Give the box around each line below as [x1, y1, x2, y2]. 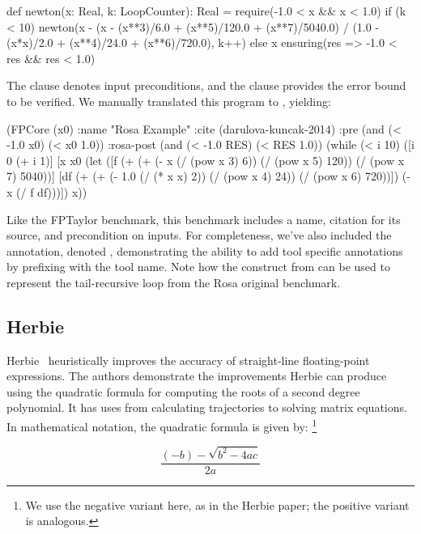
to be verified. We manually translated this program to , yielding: [6, 92, 331, 109]
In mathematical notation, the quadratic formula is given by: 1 [6, 416, 317, 434]
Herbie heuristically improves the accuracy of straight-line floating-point [6, 351, 370, 368]
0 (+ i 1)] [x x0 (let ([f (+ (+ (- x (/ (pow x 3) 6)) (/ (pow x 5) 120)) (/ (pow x [6, 151, 405, 168]
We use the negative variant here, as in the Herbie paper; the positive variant [25, 496, 410, 513]
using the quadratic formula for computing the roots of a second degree [6, 383, 360, 400]
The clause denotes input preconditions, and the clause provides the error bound [6, 77, 406, 94]
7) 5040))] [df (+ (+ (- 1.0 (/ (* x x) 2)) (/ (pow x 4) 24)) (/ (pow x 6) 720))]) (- [6, 167, 410, 184]
